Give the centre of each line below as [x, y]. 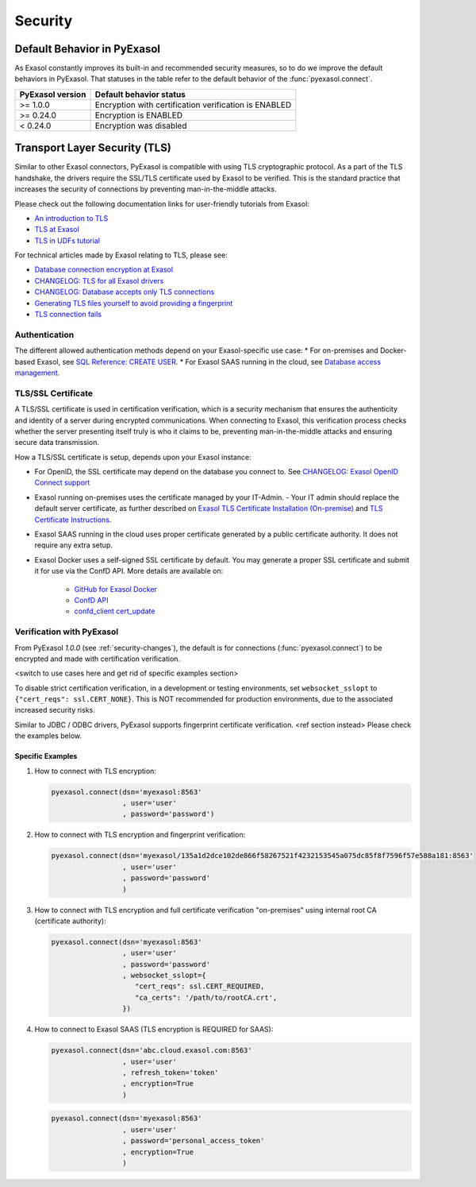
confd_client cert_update [115, 611]
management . [37, 373]
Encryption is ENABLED [138, 115]
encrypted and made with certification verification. [98, 659]
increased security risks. [55, 710]
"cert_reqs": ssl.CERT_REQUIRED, [200, 986]
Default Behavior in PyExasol [88, 49]
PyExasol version [53, 94]
